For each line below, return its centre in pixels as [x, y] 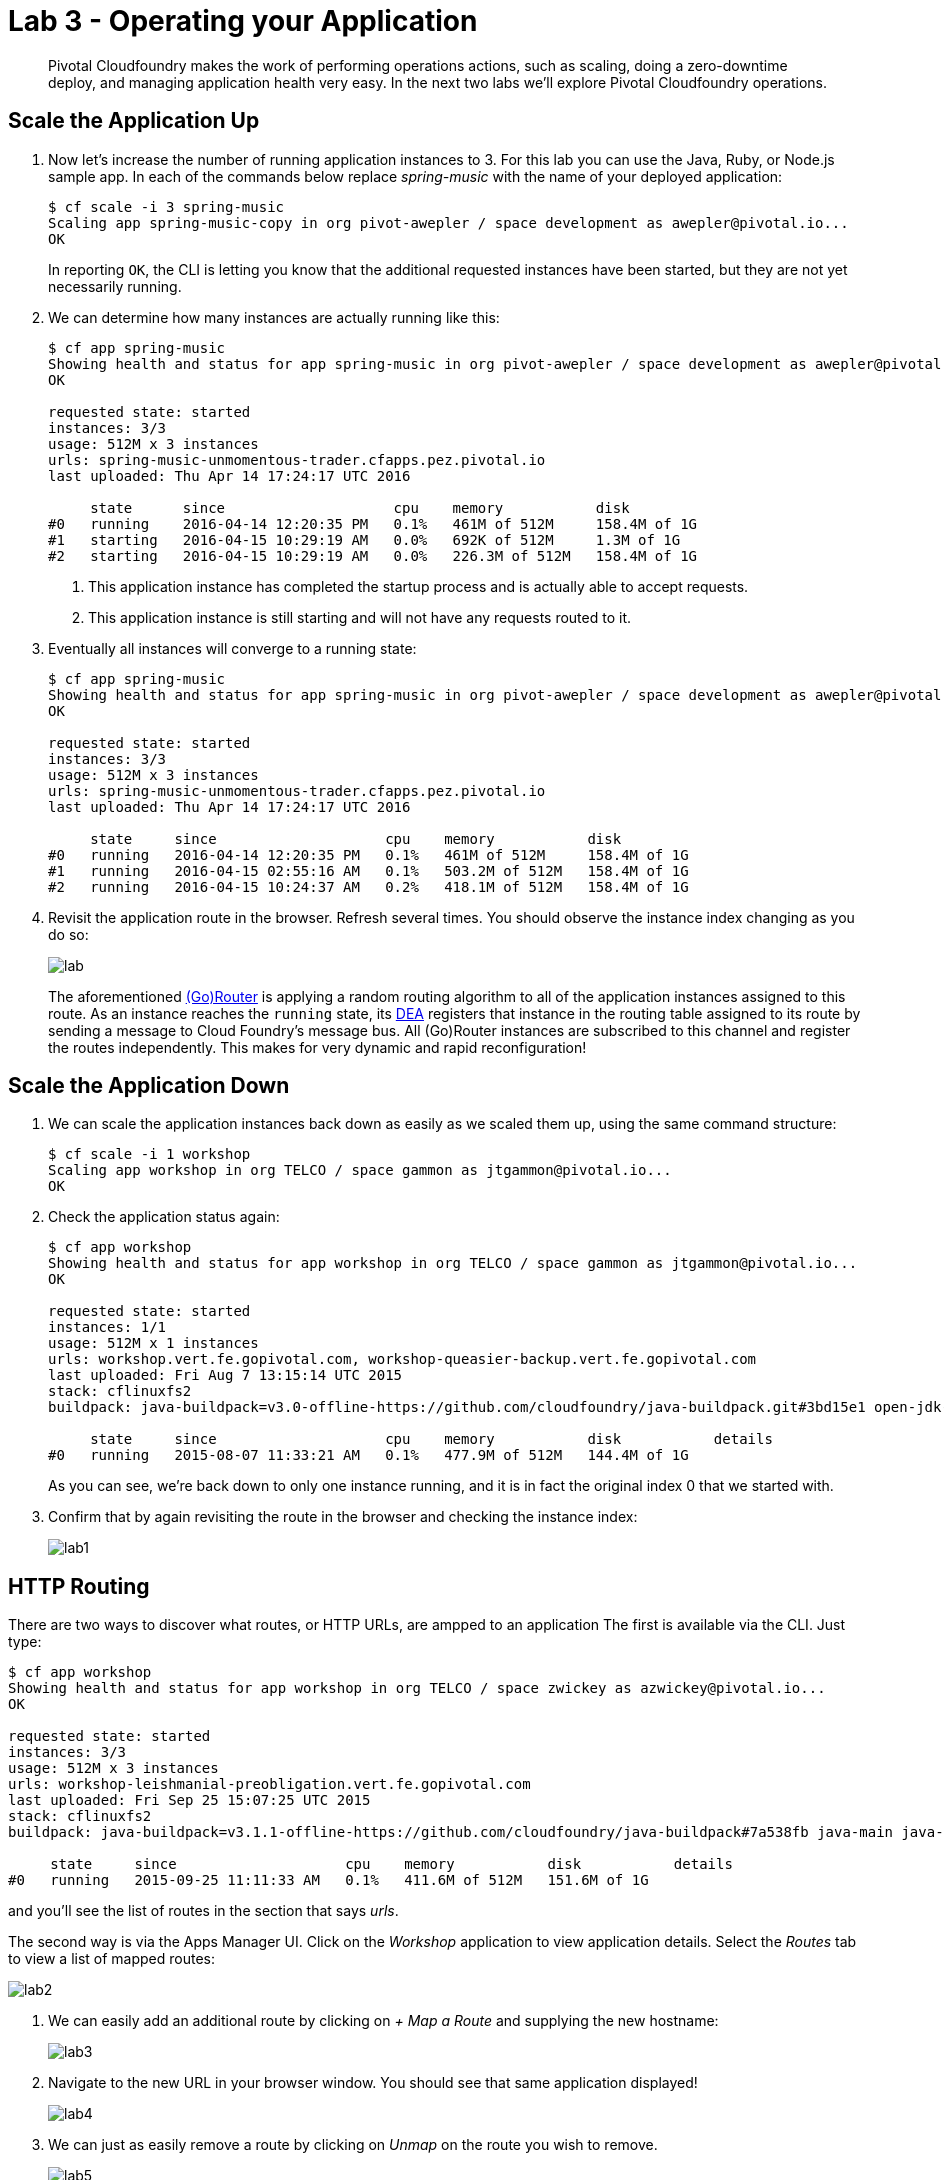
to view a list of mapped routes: [112, 1959]
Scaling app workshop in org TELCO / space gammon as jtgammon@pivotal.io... [360, 1170]
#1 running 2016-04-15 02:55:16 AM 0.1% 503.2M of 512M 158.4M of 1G [368, 870]
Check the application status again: [164, 1217]
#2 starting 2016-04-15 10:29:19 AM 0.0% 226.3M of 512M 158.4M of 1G [373, 555]
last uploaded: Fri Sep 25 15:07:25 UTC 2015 [189, 1800]
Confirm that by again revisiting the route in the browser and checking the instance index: [343, 1517]
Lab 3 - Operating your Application [243, 21]
